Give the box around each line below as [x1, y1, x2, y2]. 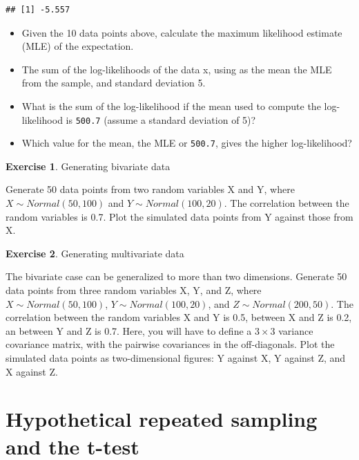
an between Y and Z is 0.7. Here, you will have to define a [6, 323, 252, 338]
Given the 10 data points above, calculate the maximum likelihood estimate [21, 25, 342, 39]
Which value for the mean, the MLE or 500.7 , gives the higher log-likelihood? [21, 136, 352, 150]
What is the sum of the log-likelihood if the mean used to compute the [21, 98, 321, 113]
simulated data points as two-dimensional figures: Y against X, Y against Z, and [6, 351, 346, 365]
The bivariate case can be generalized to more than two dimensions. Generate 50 [6, 269, 347, 284]
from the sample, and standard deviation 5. [21, 75, 206, 90]
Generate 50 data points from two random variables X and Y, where [6, 182, 295, 196]
